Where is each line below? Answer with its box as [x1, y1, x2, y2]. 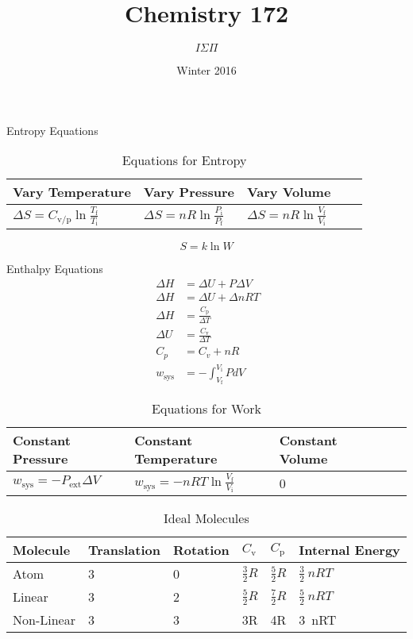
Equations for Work [152, 399, 261, 418]
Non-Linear [13, 610, 75, 629]
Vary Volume [246, 183, 331, 202]
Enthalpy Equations [6, 260, 103, 277]
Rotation [172, 541, 230, 560]
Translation [87, 541, 160, 560]
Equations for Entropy [122, 151, 247, 170]
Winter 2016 [176, 62, 237, 79]
